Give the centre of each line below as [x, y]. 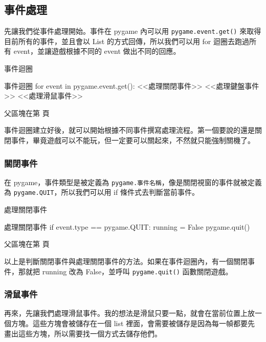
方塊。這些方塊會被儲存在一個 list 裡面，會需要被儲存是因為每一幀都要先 [133, 323]
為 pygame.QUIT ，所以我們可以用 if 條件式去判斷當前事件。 [102, 192]
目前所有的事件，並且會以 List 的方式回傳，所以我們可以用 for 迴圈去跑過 [127, 41]
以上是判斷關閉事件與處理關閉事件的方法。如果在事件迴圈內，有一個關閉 [126, 261]
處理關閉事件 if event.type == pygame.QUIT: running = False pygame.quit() [127, 226]
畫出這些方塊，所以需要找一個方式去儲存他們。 [83, 333]
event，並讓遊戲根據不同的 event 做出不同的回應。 [97, 51]
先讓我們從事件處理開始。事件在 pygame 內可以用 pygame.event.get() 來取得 [133, 31]
